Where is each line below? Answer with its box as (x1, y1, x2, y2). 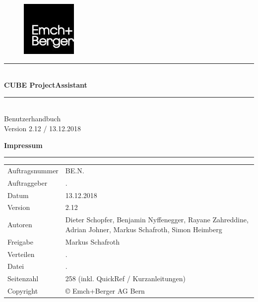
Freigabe (7, 236, 33, 247)
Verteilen (7, 249, 35, 259)
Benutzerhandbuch (4, 113, 61, 124)
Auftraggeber (7, 177, 48, 188)
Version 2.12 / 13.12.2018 (4, 123, 81, 133)
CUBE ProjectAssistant (4, 80, 87, 90)
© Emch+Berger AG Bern (65, 286, 145, 296)
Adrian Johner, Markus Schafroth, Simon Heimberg (65, 224, 222, 234)
